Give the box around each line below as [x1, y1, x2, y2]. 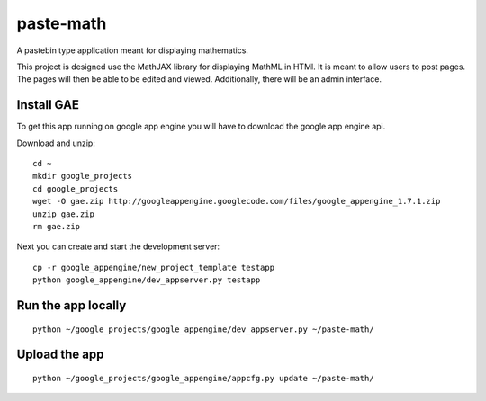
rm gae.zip [32, 221, 81, 231]
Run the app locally [16, 298, 127, 313]
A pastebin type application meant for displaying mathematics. [16, 45, 249, 56]
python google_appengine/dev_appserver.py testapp [32, 275, 261, 285]
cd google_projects [32, 183, 119, 193]
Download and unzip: [16, 138, 96, 148]
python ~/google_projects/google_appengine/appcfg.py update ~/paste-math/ [32, 373, 374, 383]
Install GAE [16, 97, 80, 112]
